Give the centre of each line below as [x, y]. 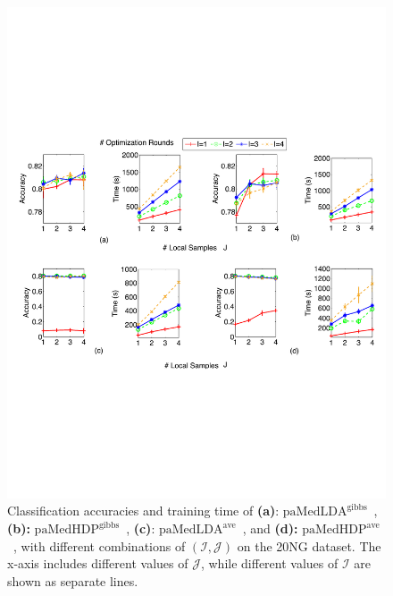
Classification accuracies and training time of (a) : [143, 511]
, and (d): [270, 528]
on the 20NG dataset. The [309, 545]
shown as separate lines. [73, 580]
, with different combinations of [99, 545]
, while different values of [269, 563]
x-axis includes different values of [98, 563]
